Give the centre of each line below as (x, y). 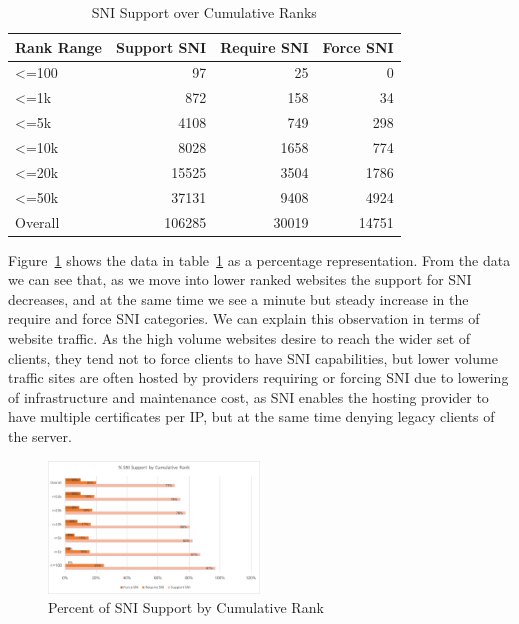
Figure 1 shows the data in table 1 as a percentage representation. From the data (259, 259)
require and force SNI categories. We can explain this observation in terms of (244, 318)
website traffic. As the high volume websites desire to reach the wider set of (239, 337)
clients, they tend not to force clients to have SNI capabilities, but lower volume (253, 357)
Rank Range (58, 46)
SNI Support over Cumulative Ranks (204, 12)
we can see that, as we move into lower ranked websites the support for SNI (240, 279)
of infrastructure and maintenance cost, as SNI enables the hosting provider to (248, 396)
